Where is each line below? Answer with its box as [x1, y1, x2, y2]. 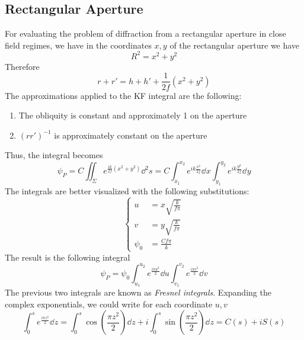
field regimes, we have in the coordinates [5, 39, 152, 51]
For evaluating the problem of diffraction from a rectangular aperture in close [5, 27, 286, 40]
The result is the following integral [5, 251, 130, 263]
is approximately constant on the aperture [54, 129, 207, 141]
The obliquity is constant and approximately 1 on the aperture [18, 109, 247, 121]
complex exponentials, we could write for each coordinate [5, 297, 213, 310]
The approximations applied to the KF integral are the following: [5, 89, 242, 101]
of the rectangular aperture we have [169, 39, 300, 51]
